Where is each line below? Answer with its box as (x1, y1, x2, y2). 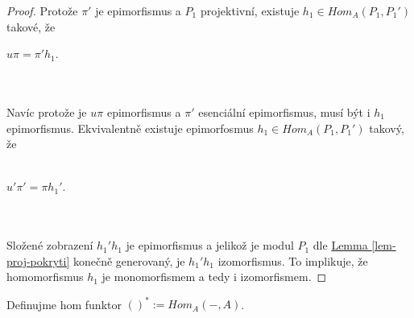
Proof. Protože (6, 2, 78, 19)
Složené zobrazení (6, 237, 93, 254)
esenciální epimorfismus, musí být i (198, 103, 371, 120)
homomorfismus (6, 268, 84, 285)
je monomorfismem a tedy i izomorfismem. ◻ (101, 268, 327, 285)
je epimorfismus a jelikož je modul (126, 237, 294, 254)
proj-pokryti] (6, 252, 70, 269)
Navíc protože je (6, 103, 87, 120)
